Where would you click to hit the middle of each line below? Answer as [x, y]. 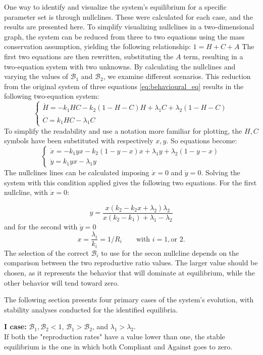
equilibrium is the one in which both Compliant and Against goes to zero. [118, 346]
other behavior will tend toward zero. [62, 282]
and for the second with [41, 226]
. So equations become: [202, 141]
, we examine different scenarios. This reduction [177, 76]
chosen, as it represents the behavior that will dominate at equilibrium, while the [129, 273]
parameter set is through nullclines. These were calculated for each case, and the [128, 16]
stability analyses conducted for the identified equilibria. [91, 309]
